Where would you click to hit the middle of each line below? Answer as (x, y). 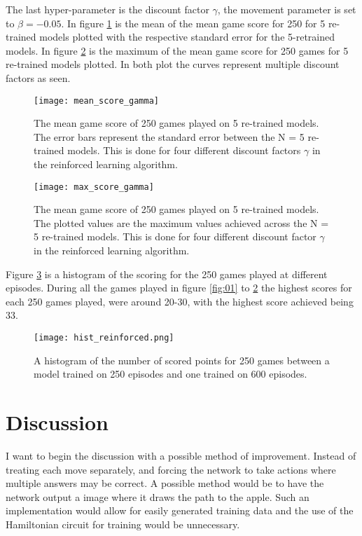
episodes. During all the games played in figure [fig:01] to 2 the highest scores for (179, 288)
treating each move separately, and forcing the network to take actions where (171, 469)
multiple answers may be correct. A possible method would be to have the (165, 483)
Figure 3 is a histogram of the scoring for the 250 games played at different (167, 274)
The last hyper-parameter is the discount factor (107, 9)
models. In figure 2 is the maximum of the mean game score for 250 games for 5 (177, 50)
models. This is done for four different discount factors (184, 150)
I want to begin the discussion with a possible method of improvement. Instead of (181, 455)
